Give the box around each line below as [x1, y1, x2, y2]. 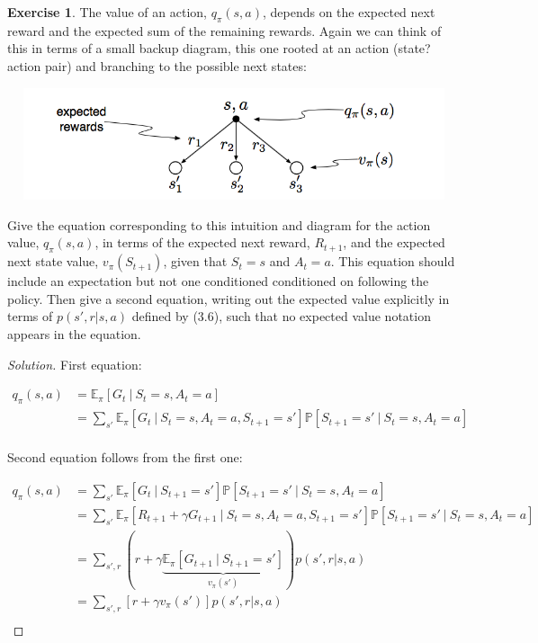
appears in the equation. [7, 325, 141, 344]
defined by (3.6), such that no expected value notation [131, 307, 431, 326]
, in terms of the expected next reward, [94, 233, 310, 252]
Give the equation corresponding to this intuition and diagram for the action [7, 215, 431, 234]
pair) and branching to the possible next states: [44, 56, 307, 75]
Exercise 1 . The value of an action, [7, 3, 207, 21]
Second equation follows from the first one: [7, 448, 243, 467]
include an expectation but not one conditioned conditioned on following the [7, 272, 429, 290]
